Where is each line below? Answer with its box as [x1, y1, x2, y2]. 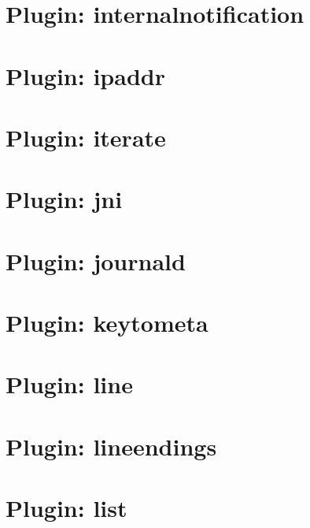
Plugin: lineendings [6, 429, 217, 462]
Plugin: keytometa [6, 307, 209, 339]
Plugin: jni [6, 183, 123, 215]
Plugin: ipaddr [6, 59, 165, 91]
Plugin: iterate [6, 121, 166, 153]
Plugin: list [6, 492, 127, 524]
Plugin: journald [6, 244, 186, 277]
